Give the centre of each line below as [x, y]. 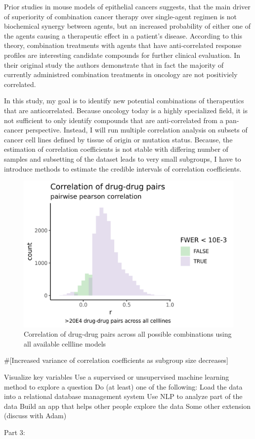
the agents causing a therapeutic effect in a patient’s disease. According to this [123, 35]
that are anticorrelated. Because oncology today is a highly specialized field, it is [126, 110]
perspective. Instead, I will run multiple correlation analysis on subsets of [136, 130]
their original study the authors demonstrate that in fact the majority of [114, 65]
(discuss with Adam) [35, 416]
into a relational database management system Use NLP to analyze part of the [123, 396]
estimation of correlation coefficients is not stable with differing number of [116, 149]
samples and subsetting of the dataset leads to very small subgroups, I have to [123, 158]
